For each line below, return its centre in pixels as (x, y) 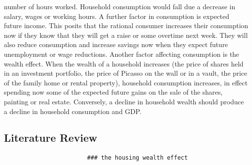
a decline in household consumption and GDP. (73, 111)
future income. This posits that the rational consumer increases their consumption (126, 25)
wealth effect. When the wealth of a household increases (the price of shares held (124, 63)
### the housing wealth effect (137, 158)
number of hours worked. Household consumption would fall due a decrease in (120, 6)
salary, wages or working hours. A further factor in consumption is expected (117, 16)
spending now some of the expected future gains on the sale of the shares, (113, 92)
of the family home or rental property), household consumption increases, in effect (126, 82)
